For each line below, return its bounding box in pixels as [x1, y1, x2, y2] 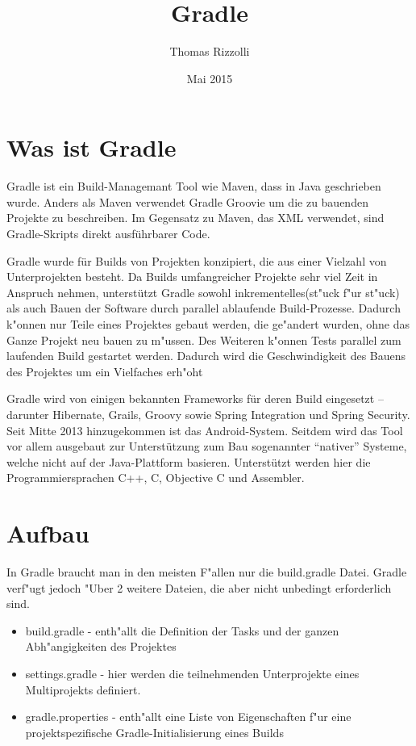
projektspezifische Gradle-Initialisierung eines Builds [25, 723, 284, 740]
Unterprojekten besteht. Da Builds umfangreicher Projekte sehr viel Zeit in [6, 268, 378, 285]
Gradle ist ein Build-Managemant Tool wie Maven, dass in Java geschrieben [6, 178, 381, 195]
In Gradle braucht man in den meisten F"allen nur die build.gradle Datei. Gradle [6, 564, 407, 580]
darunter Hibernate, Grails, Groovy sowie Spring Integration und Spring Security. [6, 405, 410, 422]
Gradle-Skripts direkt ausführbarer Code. [6, 225, 210, 242]
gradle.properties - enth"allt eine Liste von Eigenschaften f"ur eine [25, 708, 352, 725]
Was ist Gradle [6, 131, 177, 164]
